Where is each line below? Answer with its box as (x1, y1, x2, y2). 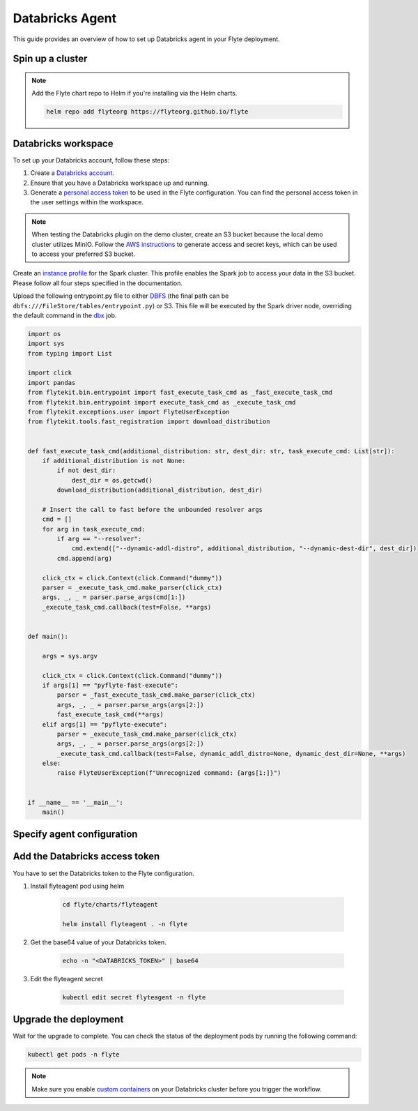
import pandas (27, 379, 76, 386)
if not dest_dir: (56, 467, 116, 474)
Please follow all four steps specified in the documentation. (13, 279, 183, 287)
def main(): (27, 633, 69, 640)
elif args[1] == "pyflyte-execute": (42, 720, 167, 728)
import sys (27, 340, 65, 348)
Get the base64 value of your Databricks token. (30, 938, 167, 946)
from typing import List (27, 349, 113, 357)
